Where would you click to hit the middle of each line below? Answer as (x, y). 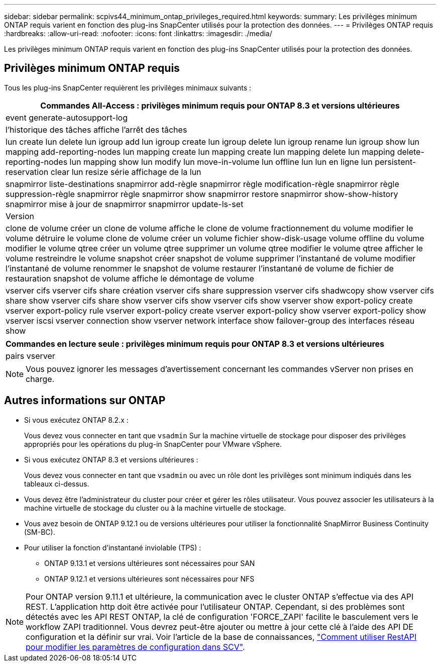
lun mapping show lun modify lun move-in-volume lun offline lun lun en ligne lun (221, 162)
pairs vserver (30, 356)
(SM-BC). (40, 532)
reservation (27, 172)
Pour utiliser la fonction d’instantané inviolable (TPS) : (113, 547)
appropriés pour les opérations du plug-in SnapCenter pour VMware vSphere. (153, 444)
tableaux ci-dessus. (57, 484)
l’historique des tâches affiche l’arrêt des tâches (96, 129)
